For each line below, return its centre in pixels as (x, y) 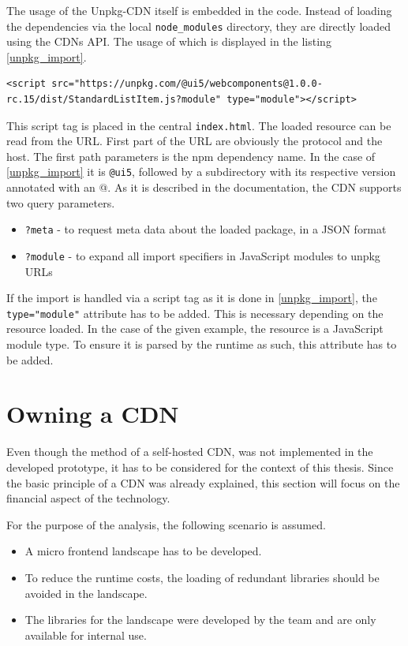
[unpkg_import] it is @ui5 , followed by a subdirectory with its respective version (201, 172)
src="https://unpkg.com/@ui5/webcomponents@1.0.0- (187, 84)
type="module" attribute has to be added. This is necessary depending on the (195, 313)
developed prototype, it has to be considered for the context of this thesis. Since (200, 467)
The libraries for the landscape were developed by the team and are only (200, 620)
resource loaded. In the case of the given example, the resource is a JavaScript (195, 329)
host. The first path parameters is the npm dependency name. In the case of (191, 156)
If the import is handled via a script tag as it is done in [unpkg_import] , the (192, 298)
